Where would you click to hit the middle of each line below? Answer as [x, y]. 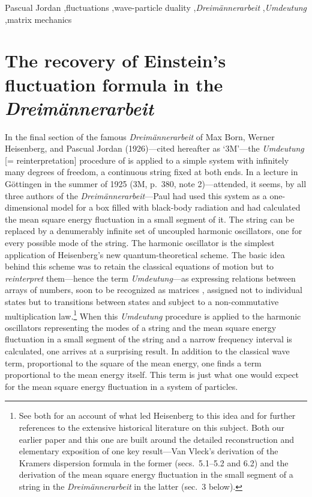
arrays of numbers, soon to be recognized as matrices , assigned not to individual [154, 290]
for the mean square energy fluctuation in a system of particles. [121, 386]
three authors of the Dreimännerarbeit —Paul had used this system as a [136, 195]
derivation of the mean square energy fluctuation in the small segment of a [156, 474]
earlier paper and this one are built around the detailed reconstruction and [157, 439]
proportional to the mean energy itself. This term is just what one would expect [152, 375]
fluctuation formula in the [114, 84]
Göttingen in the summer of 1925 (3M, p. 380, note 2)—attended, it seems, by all [156, 184]
